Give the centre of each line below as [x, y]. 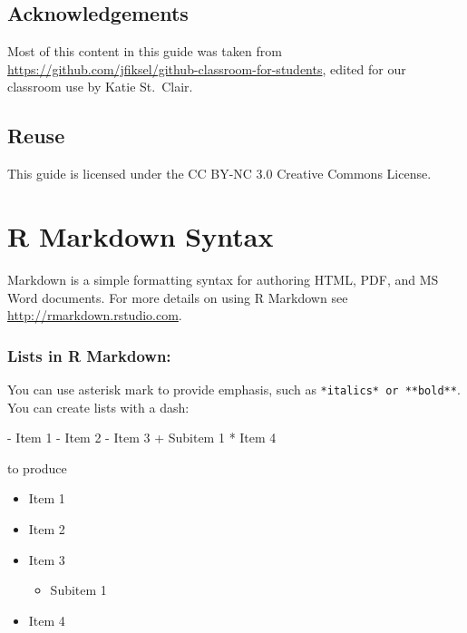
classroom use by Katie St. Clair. [100, 87]
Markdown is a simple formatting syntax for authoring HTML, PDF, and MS [223, 279]
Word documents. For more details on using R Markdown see [178, 297]
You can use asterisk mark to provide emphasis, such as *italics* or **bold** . [234, 389]
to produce [37, 467]
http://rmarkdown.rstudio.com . [95, 315]
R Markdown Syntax [141, 235]
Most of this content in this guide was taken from [145, 51]
